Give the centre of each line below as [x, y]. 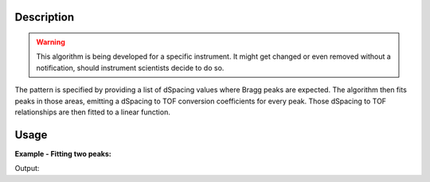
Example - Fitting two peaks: [63, 153]
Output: [27, 168]
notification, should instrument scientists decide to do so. [130, 68]
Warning [51, 42]
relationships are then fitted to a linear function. [92, 112]
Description [45, 17]
